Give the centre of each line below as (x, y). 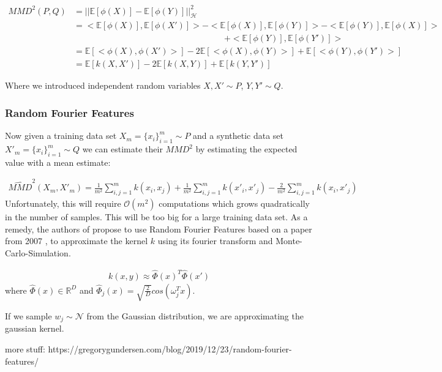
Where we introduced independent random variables (103, 85)
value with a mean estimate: (58, 162)
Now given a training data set (61, 136)
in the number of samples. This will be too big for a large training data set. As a (156, 217)
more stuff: (25, 348)
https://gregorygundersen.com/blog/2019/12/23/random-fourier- (170, 348)
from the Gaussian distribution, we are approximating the (195, 315)
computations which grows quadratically (234, 203)
